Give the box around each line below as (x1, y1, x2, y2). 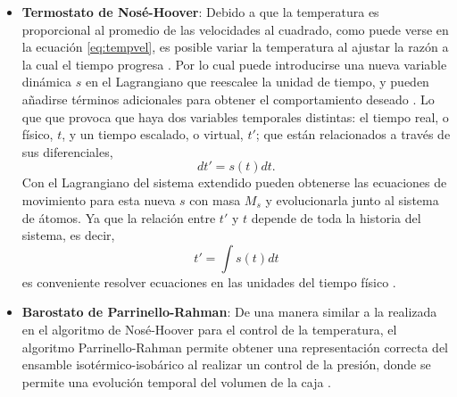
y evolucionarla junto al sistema (265, 190, 439, 209)
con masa (189, 190, 241, 209)
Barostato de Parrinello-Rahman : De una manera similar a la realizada (21, 302, 437, 321)
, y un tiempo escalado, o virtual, (62, 125, 244, 144)
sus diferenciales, (21, 142, 113, 161)
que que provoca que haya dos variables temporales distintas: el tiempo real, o (21, 107, 449, 126)
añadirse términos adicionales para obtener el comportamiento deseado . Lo (21, 89, 435, 108)
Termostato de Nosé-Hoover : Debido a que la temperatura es (21, 3, 379, 21)
